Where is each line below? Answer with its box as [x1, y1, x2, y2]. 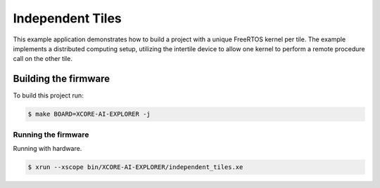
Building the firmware [13, 73, 110, 85]
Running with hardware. [13, 144, 82, 152]
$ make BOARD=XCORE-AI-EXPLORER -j [27, 110, 151, 119]
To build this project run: [13, 91, 84, 100]
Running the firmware [13, 130, 89, 140]
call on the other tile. [13, 55, 73, 63]
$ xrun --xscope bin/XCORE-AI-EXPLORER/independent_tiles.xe [27, 163, 243, 171]
